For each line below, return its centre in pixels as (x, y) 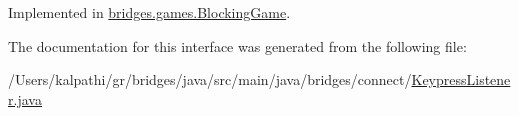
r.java (25, 98)
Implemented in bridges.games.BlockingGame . (149, 12)
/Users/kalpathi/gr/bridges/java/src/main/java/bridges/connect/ (210, 79)
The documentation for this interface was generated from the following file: (237, 45)
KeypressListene (461, 79)
